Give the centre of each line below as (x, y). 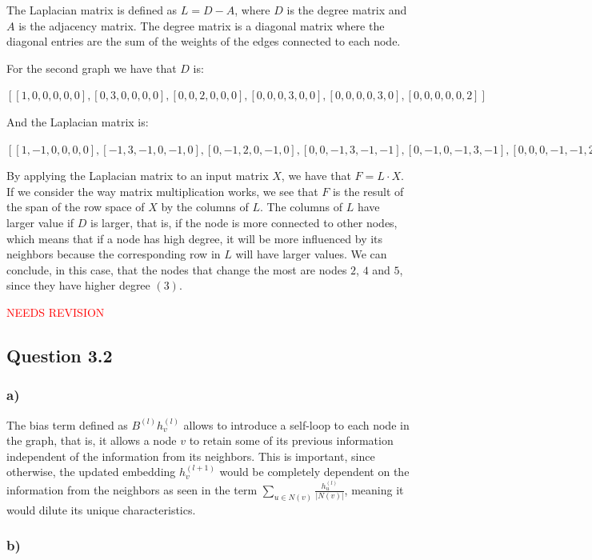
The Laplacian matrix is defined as (92, 10)
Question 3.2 (60, 355)
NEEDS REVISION (56, 312)
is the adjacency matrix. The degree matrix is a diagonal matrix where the (202, 25)
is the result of (368, 191)
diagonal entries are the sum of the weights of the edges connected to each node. (204, 41)
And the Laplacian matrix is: (78, 121)
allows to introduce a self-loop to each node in (296, 424)
